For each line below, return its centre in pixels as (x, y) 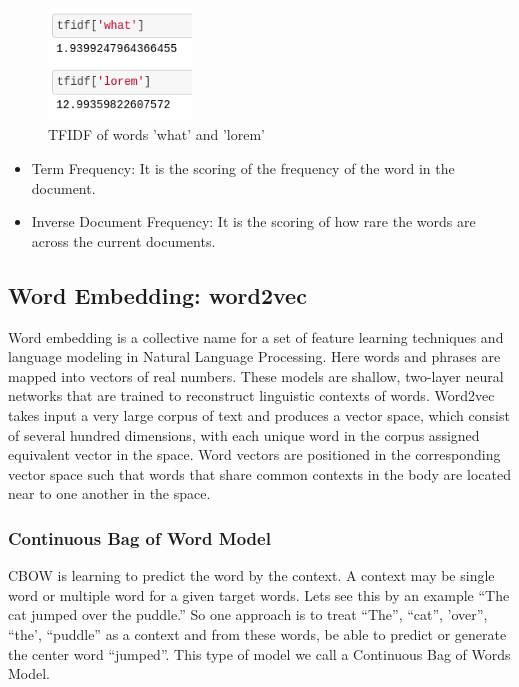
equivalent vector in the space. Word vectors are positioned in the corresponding (254, 454)
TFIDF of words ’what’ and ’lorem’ (156, 134)
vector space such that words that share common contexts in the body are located (259, 473)
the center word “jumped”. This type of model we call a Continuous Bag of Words (259, 653)
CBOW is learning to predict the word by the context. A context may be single (251, 575)
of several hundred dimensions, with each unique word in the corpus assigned (244, 434)
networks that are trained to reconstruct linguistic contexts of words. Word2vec (251, 395)
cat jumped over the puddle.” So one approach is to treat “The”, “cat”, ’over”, (248, 614)
